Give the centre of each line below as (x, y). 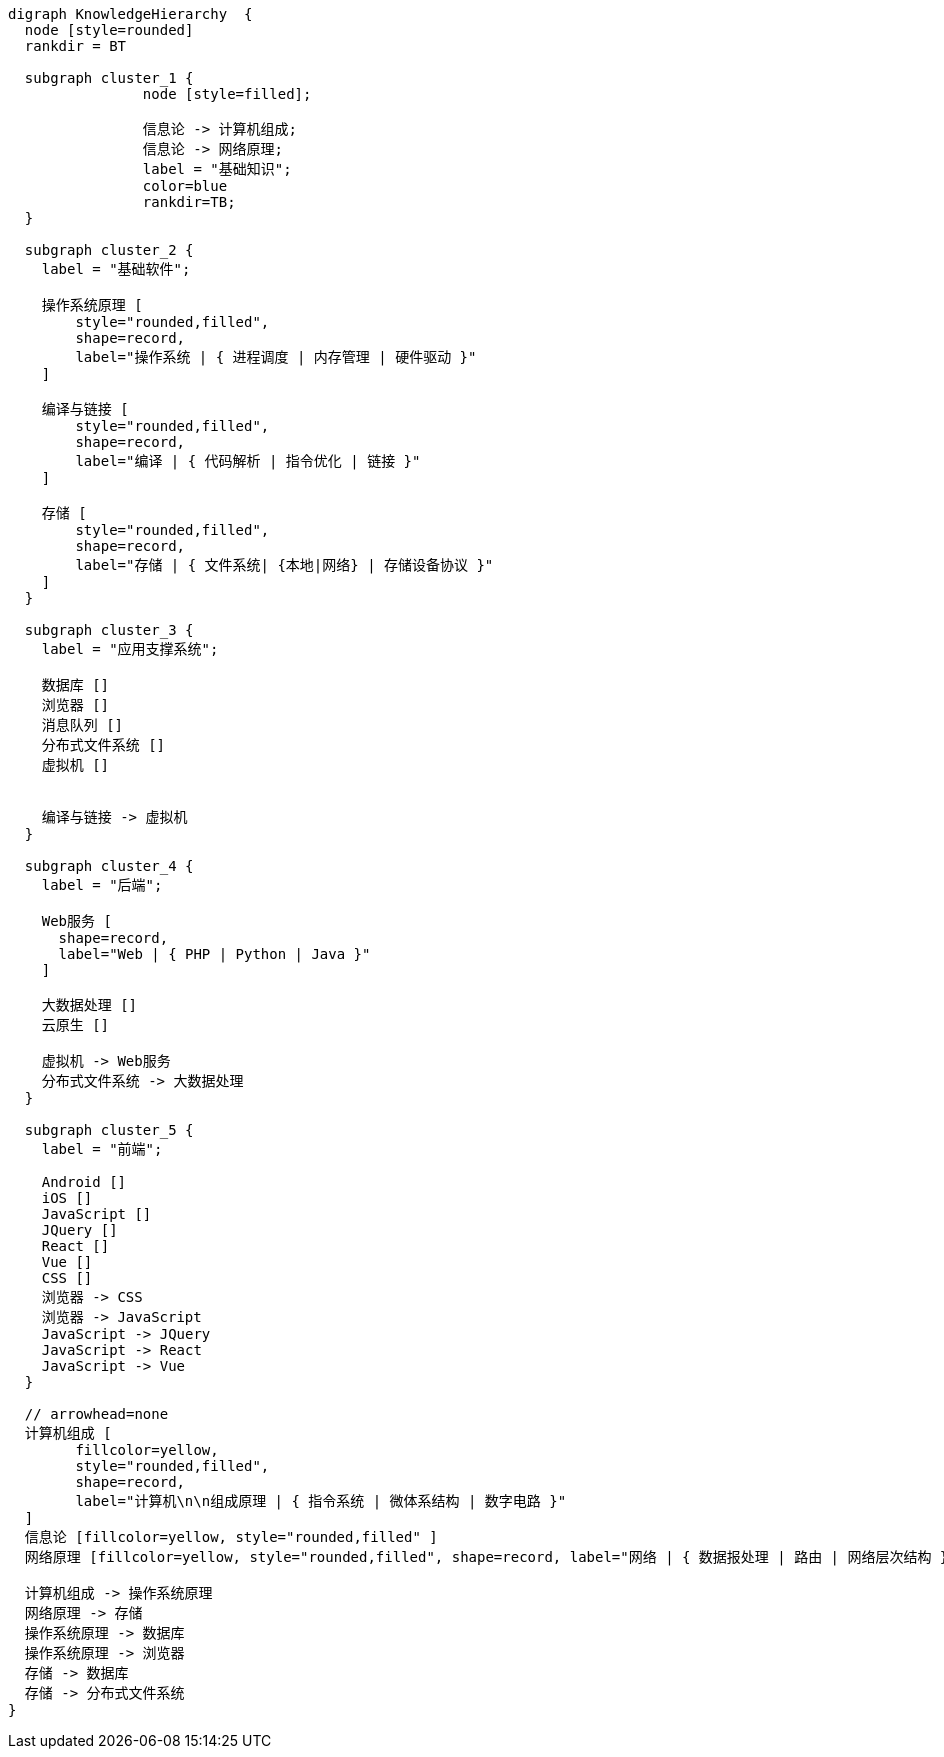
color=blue (185, 186)
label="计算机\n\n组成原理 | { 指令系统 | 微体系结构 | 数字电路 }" (321, 1501)
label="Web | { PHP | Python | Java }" (214, 954)
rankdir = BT (75, 46)
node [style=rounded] (109, 30)
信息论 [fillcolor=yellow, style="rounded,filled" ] (231, 1537)
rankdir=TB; (189, 202)
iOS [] (67, 1198)
